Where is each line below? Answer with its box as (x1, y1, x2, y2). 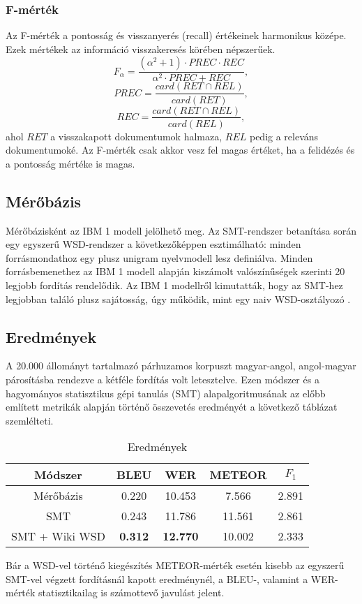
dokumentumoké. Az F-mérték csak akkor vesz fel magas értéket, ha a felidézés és (6, 142, 355, 157)
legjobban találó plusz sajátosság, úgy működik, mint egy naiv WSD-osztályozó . (6, 291, 351, 306)
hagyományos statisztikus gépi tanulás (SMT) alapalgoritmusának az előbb (6, 385, 326, 400)
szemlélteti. (6, 413, 54, 427)
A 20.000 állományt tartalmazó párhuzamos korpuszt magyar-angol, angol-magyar (6, 358, 356, 373)
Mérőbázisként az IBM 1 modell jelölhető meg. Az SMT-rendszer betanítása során (6, 223, 357, 237)
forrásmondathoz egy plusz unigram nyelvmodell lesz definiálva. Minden (6, 250, 313, 265)
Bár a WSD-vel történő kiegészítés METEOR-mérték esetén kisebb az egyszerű (6, 558, 345, 573)
